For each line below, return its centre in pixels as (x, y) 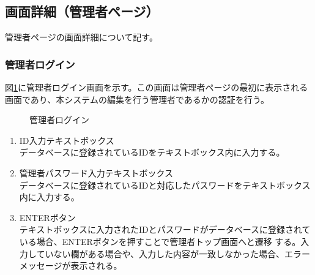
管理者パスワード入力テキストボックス (96, 172)
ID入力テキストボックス (67, 140)
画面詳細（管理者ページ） (82, 11)
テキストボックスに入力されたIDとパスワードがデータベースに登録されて (165, 229)
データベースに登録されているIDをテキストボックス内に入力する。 (152, 152)
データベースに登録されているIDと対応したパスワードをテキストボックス (165, 185)
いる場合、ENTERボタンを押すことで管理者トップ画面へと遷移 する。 (160, 241)
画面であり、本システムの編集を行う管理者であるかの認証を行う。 (137, 99)
